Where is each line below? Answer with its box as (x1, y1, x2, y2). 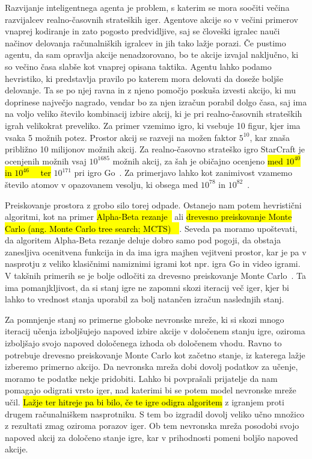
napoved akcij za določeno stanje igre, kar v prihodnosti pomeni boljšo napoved (5, 431, 298, 443)
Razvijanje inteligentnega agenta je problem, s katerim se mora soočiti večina (5, 1, 290, 13)
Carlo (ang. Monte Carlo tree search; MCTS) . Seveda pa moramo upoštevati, (5, 222, 298, 234)
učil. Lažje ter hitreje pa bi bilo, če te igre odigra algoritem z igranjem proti (5, 396, 284, 408)
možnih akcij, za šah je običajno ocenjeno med (112, 154, 283, 167)
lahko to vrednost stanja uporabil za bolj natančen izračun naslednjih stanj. (5, 293, 284, 305)
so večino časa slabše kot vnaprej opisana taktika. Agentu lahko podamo (5, 60, 272, 72)
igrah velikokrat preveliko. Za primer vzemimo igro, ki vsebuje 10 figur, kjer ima (5, 119, 301, 131)
